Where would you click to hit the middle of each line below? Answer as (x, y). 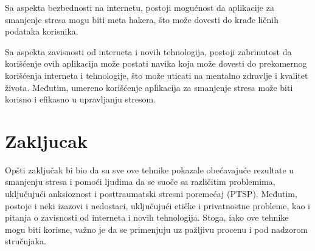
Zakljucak (46, 140)
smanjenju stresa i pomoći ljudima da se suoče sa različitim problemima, (140, 182)
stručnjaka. (26, 241)
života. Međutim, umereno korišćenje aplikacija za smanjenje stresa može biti (149, 87)
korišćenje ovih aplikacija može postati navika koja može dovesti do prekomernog (156, 63)
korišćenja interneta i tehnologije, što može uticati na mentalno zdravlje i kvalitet (157, 75)
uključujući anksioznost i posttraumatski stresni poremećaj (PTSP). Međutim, (151, 194)
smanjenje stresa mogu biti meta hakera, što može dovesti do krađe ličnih (142, 19)
